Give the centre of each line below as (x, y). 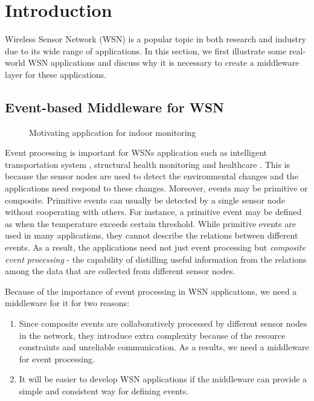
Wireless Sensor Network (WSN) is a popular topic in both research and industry (155, 39)
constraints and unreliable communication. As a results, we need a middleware (164, 347)
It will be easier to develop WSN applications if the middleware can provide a (163, 379)
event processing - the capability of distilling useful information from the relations (156, 259)
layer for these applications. (56, 74)
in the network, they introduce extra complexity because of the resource (152, 335)
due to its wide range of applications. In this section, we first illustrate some (146, 50)
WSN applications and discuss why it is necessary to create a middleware (164, 63)
